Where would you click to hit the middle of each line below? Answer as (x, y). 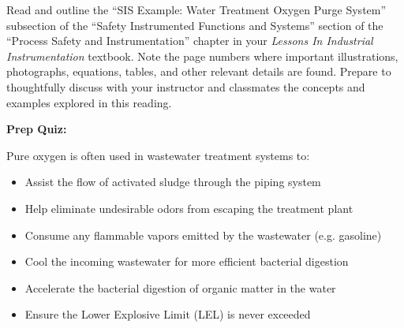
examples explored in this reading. (89, 102)
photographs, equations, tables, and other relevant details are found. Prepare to (199, 71)
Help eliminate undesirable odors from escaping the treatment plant (189, 208)
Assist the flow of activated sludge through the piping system (173, 182)
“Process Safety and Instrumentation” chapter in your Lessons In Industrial (190, 41)
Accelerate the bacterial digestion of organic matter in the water (180, 287)
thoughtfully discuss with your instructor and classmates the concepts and (186, 86)
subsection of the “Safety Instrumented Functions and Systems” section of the (195, 25)
